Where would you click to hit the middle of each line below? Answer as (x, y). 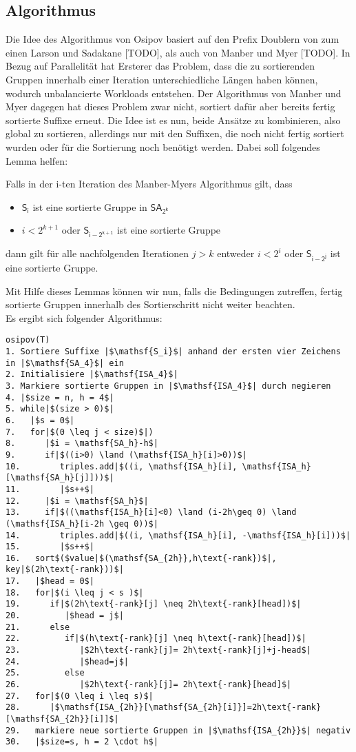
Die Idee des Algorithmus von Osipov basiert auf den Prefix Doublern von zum (172, 39)
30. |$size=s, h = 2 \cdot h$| (82, 742)
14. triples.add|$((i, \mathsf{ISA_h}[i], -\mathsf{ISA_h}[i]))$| (178, 535)
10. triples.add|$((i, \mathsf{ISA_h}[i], (122, 466)
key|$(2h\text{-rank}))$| (65, 570)
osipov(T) (28, 340)
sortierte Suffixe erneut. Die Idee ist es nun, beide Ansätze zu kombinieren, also (173, 120)
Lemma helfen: (37, 160)
